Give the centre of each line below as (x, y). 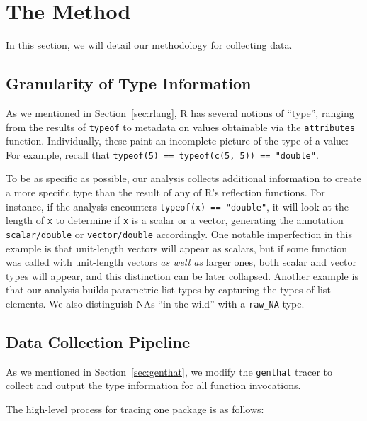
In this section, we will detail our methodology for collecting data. (149, 45)
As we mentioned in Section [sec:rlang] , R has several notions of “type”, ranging (180, 112)
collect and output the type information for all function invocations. (153, 385)
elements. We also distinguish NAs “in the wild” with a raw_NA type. (155, 303)
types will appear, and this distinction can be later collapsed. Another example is (182, 275)
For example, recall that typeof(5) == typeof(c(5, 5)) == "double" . (162, 154)
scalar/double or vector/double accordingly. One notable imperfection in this (179, 234)
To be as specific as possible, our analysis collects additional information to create (183, 178)
